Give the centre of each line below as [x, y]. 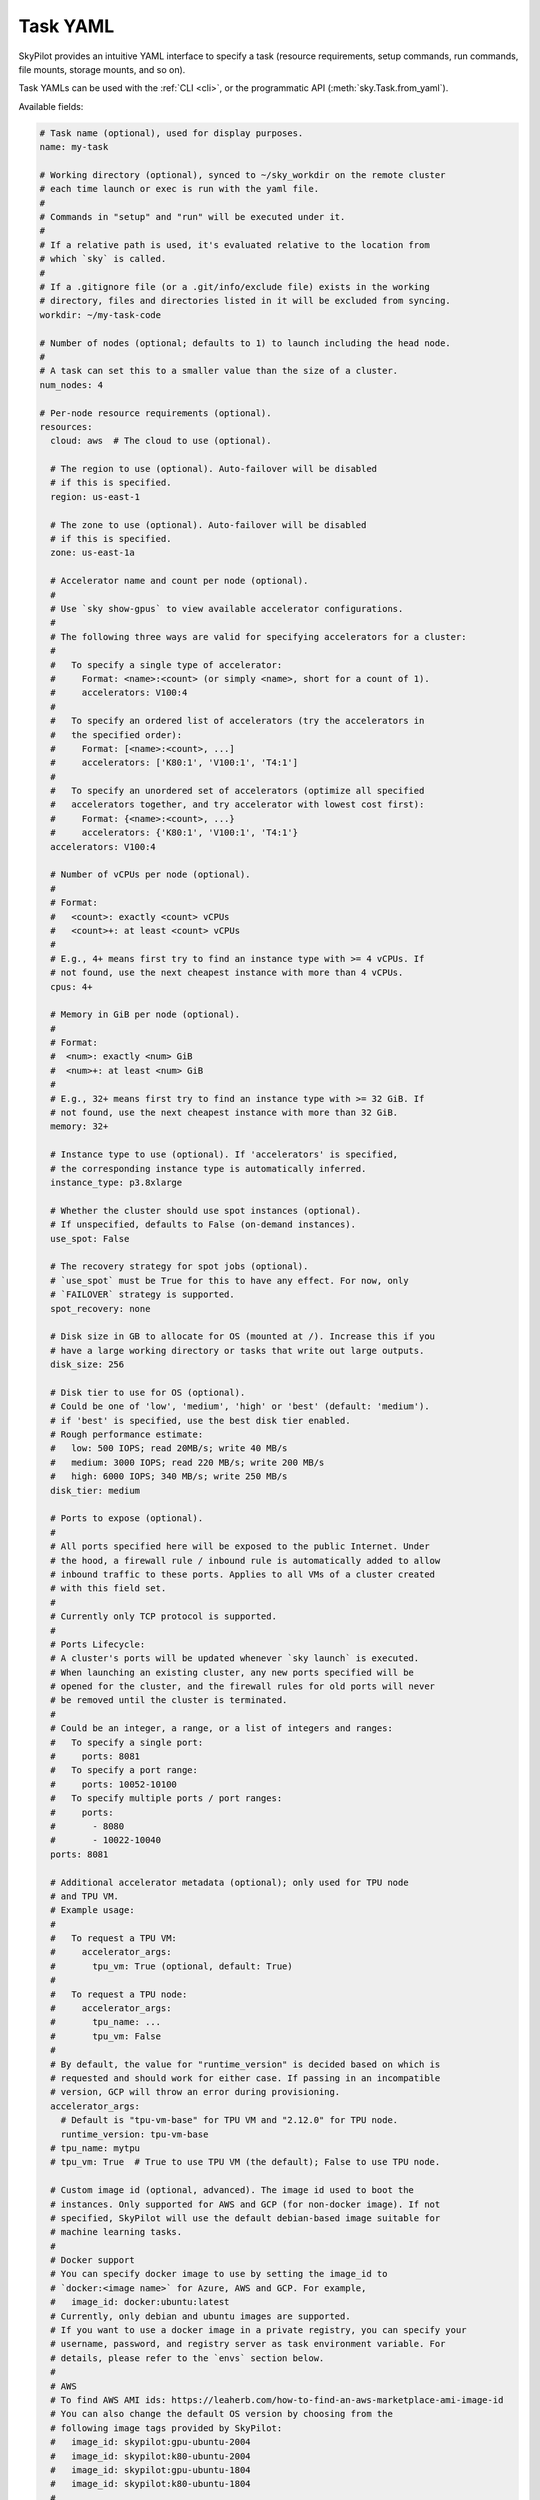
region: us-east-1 [95, 496]
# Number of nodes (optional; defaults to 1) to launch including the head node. [245, 343]
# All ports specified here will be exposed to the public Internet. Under [240, 1546]
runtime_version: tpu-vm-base [134, 2134]
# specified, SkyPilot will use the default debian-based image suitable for [245, 2218]
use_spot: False [90, 1238]
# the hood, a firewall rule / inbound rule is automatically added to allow [245, 1560]
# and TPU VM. [85, 1896]
